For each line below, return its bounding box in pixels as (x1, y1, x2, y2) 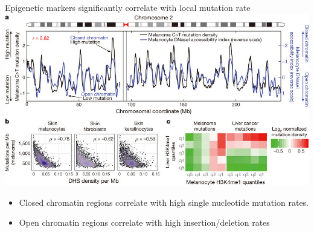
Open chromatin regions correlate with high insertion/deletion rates (19, 216, 270, 229)
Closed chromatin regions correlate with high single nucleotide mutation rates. (19, 195, 309, 208)
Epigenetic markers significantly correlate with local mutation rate (5, 1, 251, 13)
